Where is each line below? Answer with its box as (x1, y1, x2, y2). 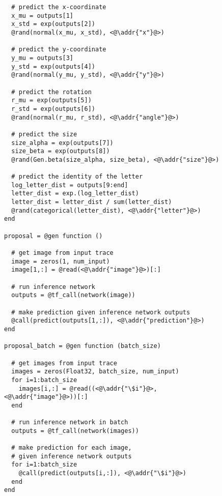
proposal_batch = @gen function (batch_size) (4, 342, 161, 350)
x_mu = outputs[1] (11, 12, 74, 19)
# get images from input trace (11, 359, 117, 367)
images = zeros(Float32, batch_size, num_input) (11, 368, 179, 375)
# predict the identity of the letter (11, 173, 143, 181)
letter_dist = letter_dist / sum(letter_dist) (11, 198, 172, 206)
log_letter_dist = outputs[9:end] (11, 181, 128, 189)
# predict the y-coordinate (11, 46, 106, 53)
